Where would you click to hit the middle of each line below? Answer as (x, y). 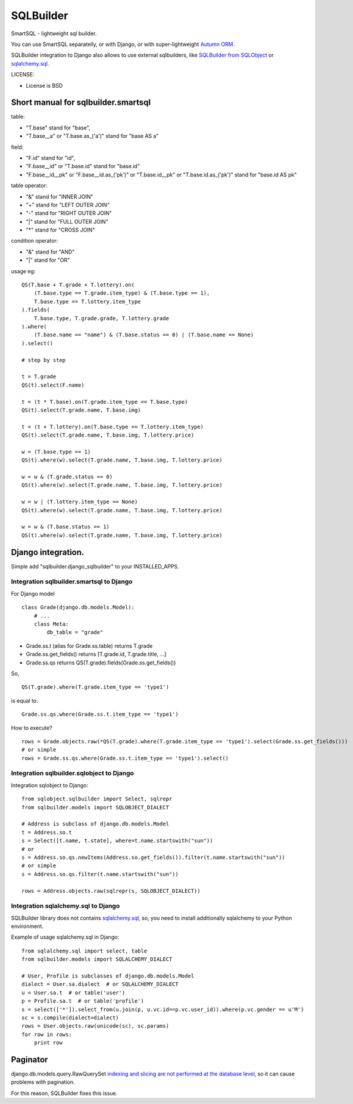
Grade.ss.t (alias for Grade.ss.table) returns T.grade (89, 646)
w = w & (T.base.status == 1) (66, 527)
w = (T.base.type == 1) (56, 452)
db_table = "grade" (75, 633)
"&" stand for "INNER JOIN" (60, 196)
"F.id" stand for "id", (51, 157)
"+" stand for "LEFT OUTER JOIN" (68, 205)
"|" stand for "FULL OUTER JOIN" (67, 221)
